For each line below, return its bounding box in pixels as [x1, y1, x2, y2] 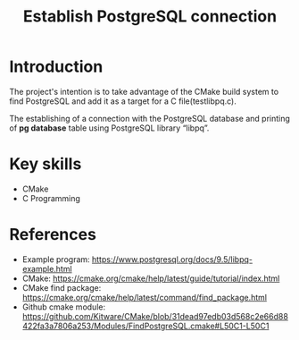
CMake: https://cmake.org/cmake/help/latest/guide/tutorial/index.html [21, 273, 280, 284]
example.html [21, 263, 73, 274]
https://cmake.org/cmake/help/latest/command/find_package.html [21, 292, 268, 302]
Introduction [9, 56, 104, 77]
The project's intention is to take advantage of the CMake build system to [9, 86, 279, 97]
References [9, 225, 96, 245]
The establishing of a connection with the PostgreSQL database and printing [9, 113, 290, 123]
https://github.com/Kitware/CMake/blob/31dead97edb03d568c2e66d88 [21, 310, 288, 321]
